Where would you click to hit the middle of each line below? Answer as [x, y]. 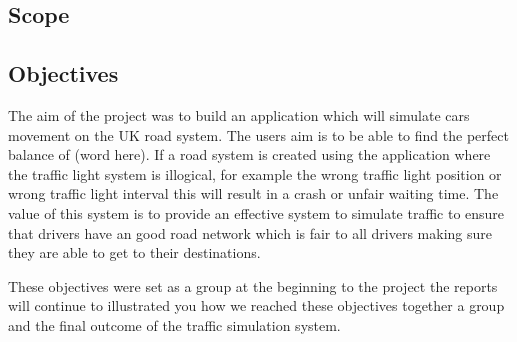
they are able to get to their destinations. [134, 252]
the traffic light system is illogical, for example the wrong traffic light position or [255, 173]
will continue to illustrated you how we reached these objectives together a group [256, 305]
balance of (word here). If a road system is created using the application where [249, 154]
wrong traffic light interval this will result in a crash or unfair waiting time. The [253, 193]
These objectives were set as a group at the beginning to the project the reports [253, 285]
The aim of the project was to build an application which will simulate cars [239, 114]
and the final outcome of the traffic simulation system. [174, 324]
